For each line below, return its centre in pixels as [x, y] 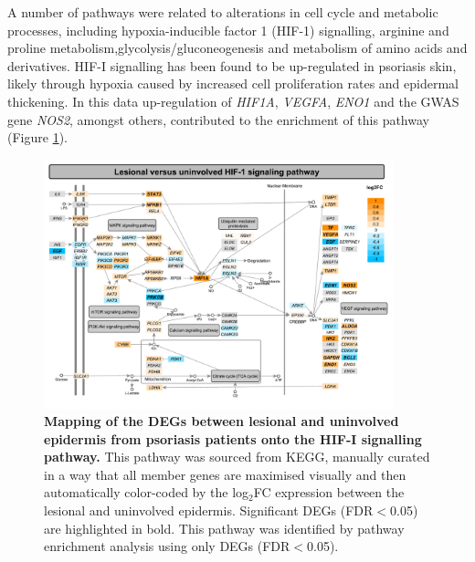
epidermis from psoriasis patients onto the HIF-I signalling [233, 438]
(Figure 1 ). [37, 137]
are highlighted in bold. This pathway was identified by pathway [224, 528]
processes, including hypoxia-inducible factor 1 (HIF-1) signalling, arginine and [228, 30]
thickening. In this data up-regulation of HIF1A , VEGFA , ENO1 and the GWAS [233, 101]
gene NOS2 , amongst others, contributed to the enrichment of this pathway [218, 119]
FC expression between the [329, 492]
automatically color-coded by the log [147, 492]
